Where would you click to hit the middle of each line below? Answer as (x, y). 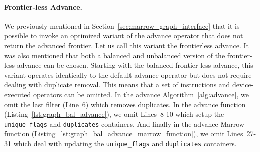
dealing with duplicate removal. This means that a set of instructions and (117, 85)
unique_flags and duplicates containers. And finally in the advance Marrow (124, 124)
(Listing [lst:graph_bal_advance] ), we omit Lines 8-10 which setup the (114, 114)
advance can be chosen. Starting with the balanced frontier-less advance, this (135, 65)
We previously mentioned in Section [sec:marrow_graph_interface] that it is (122, 25)
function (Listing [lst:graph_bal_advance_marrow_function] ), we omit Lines (124, 134)
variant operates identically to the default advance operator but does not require (128, 74)
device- (243, 85)
